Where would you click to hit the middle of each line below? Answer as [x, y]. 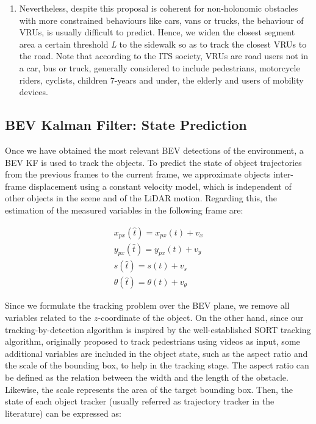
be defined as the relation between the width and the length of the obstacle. [147, 377]
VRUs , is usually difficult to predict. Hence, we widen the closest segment [157, 32]
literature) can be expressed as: [63, 413]
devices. [34, 92]
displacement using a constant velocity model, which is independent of [160, 186]
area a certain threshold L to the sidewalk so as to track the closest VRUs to [163, 44]
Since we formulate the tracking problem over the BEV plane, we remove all [147, 305]
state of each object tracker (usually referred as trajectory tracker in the [140, 401]
